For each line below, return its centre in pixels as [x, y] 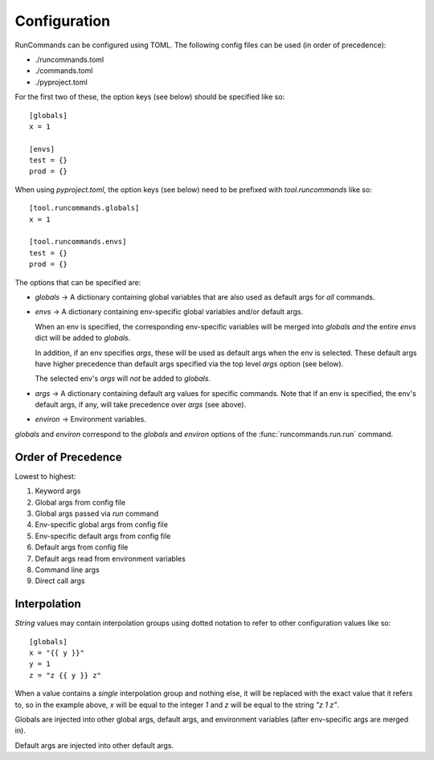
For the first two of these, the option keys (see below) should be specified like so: [150, 97]
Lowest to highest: [45, 476]
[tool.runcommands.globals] [84, 208]
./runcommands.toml [70, 59]
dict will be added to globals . [83, 338]
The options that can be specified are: [78, 282]
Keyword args [58, 491]
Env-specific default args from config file [103, 536]
